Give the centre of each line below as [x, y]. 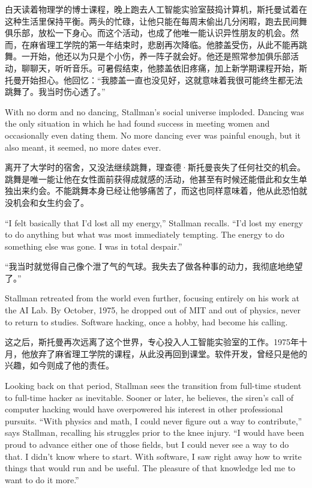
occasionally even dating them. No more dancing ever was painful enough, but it [153, 135]
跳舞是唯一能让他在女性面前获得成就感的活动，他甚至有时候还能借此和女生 [152, 179]
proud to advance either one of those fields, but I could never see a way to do [147, 444]
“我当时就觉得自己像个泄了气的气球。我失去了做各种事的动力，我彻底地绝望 [154, 266]
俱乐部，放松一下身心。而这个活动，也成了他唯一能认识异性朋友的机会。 [148, 33]
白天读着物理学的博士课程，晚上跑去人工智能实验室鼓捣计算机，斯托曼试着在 [156, 9]
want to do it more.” [42, 479]
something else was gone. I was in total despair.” [94, 246]
